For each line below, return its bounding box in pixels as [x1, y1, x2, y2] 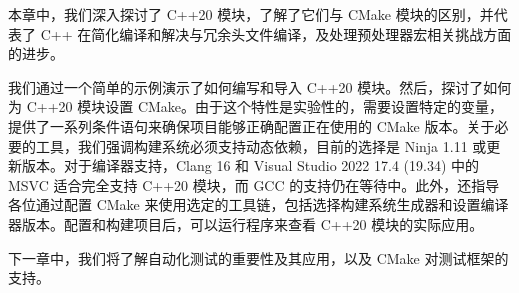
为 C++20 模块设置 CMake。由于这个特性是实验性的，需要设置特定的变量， [8, 96, 504, 117]
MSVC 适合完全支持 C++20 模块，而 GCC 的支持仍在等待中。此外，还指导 [8, 174, 500, 195]
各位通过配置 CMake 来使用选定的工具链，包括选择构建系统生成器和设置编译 [8, 194, 509, 215]
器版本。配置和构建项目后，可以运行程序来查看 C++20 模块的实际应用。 [8, 213, 484, 234]
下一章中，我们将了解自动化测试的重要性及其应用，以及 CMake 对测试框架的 [8, 247, 509, 268]
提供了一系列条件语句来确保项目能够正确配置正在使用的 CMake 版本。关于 [8, 115, 495, 136]
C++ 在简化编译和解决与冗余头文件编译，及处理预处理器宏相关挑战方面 [40, 23, 512, 44]
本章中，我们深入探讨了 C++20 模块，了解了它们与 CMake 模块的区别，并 [8, 4, 494, 24]
